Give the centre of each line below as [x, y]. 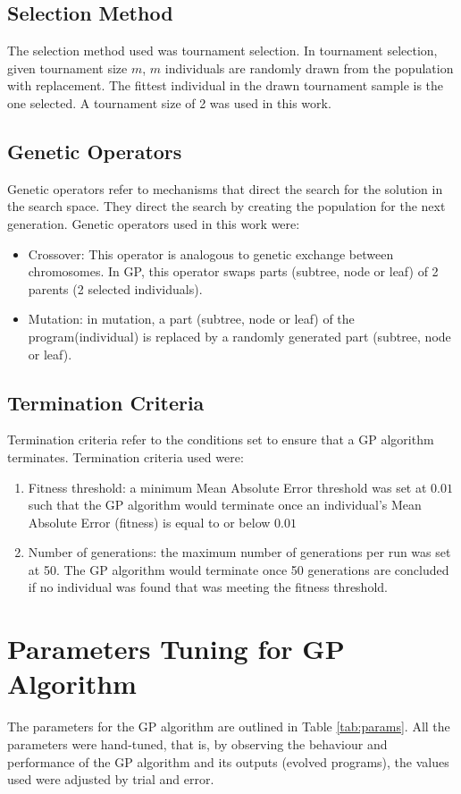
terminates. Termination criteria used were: [126, 456]
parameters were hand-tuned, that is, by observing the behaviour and [197, 743]
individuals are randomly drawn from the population [309, 68]
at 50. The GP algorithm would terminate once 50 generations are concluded [239, 569]
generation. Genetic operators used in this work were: [154, 223]
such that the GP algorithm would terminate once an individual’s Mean [225, 505]
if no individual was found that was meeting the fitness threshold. [208, 587]
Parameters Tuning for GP [176, 649]
